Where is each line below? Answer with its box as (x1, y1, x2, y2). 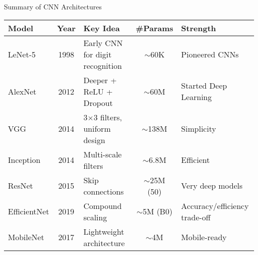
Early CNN (83, 37, 123, 49)
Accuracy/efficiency (181, 200, 249, 211)
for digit (83, 48, 112, 60)
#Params (135, 22, 174, 34)
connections (83, 185, 124, 197)
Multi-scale (83, 148, 122, 160)
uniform (83, 122, 111, 134)
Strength (181, 22, 216, 34)
